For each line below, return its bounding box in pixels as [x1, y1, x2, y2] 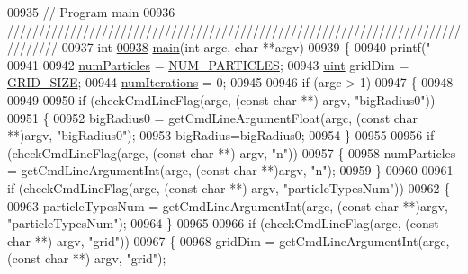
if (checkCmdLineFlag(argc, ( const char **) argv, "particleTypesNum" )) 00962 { [7, 178, 451, 197]
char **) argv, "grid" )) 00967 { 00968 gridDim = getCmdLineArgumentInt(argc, [7, 231, 450, 250]
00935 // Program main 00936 [7, 3, 175, 21]
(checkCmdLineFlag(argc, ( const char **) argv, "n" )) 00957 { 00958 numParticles [7, 143, 456, 162]
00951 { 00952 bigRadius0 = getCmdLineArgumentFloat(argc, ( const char [7, 108, 418, 127]
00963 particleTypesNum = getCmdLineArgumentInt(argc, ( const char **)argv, [7, 196, 448, 215]
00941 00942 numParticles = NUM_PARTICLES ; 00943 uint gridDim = [7, 55, 409, 74]
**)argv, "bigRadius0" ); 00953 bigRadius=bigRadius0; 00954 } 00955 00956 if [7, 126, 435, 145]
